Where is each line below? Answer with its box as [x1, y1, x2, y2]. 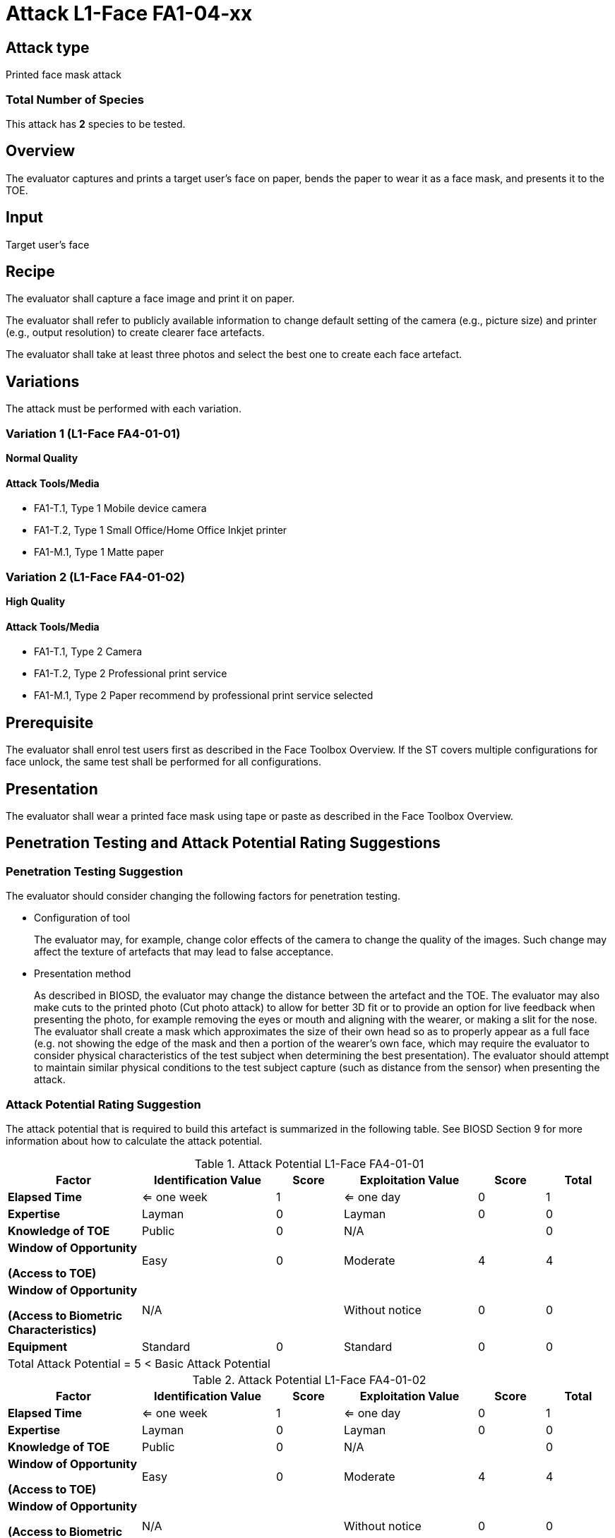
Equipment [8, 1339, 68, 1354]
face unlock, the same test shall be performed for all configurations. [6, 756, 321, 768]
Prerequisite [6, 713, 94, 732]
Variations [6, 372, 80, 391]
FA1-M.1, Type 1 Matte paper [34, 546, 164, 559]
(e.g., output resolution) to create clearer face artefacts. [6, 326, 265, 339]
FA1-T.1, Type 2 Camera [34, 645, 143, 658]
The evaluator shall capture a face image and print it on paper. [6, 292, 295, 305]
